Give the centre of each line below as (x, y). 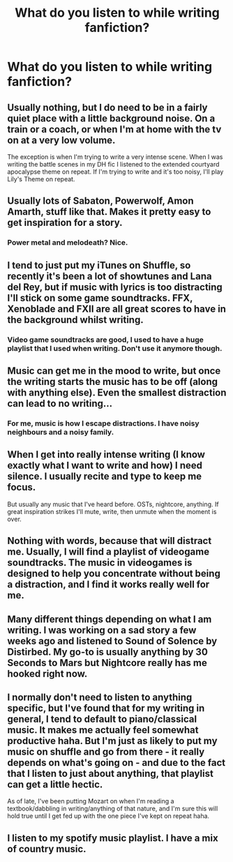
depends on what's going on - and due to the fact (116, 763)
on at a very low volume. (61, 140)
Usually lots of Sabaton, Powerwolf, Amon (100, 201)
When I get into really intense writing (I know (106, 455)
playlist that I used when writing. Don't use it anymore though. (115, 348)
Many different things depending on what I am (110, 619)
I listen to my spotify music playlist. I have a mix (113, 838)
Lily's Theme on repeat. (41, 179)
